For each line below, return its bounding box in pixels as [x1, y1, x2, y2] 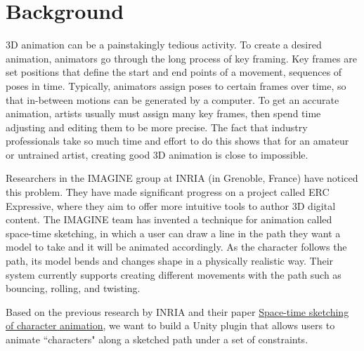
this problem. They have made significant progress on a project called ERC [6, 185, 330, 199]
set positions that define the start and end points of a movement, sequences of [6, 65, 342, 79]
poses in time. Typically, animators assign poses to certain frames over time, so [6, 78, 346, 93]
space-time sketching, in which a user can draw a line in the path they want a [6, 225, 341, 240]
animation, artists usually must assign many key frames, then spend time [6, 106, 321, 121]
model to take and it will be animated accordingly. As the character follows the [6, 239, 347, 254]
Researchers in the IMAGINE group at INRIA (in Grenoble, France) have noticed [6, 171, 358, 185]
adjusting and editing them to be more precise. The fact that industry [6, 119, 308, 134]
